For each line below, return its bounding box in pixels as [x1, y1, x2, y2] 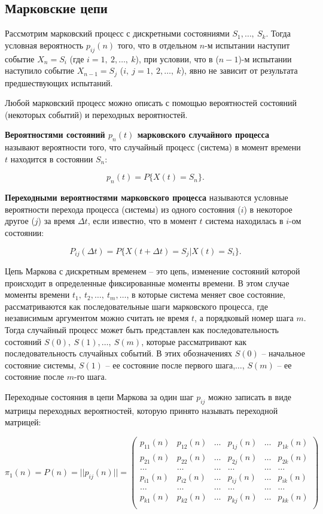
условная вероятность [5, 38, 84, 51]
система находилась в [205, 214, 284, 227]
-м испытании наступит [205, 38, 290, 51]
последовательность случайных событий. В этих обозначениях [5, 347, 233, 359]
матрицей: [5, 416, 41, 428]
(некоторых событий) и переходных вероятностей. [5, 108, 188, 120]
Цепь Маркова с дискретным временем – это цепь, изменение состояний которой [5, 265, 300, 277]
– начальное [261, 347, 305, 359]
